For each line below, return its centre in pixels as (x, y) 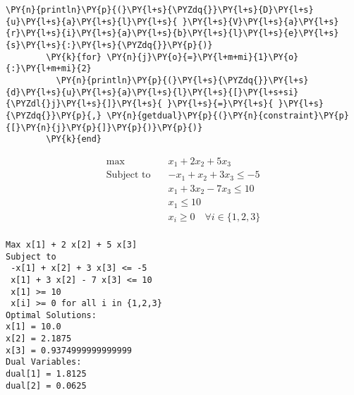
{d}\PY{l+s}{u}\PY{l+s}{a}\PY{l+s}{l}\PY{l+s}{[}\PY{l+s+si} (152, 92)
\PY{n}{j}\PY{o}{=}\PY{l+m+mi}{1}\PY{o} (203, 57)
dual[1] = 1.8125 (46, 374)
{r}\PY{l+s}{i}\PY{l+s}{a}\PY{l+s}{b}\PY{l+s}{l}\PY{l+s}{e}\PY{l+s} (172, 34)
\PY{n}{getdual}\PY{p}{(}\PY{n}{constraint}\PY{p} (228, 115)
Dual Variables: (44, 362)
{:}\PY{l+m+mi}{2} (49, 69)
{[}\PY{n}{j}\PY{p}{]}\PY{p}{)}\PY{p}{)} (104, 127)
